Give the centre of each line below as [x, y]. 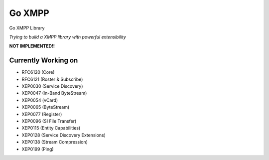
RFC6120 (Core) [38, 72]
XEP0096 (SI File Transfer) [49, 121]
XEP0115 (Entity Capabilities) [51, 128]
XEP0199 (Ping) [38, 149]
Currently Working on [44, 61]
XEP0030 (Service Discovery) [52, 86]
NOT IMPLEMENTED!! [32, 46]
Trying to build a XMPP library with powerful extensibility [68, 37]
